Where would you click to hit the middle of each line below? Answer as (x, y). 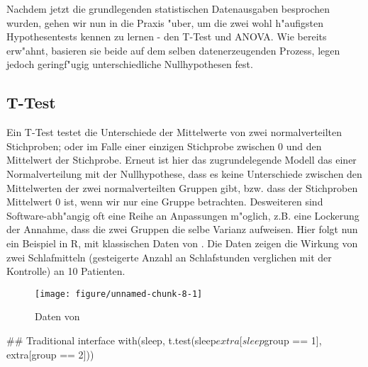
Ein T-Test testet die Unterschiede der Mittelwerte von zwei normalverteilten (174, 132)
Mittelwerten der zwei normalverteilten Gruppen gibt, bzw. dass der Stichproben (182, 187)
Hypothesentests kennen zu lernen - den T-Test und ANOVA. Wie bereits (167, 36)
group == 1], (293, 340)
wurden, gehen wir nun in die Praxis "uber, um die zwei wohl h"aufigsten (165, 22)
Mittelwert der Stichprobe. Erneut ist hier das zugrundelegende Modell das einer (182, 160)
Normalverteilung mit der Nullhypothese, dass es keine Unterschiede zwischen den (184, 173)
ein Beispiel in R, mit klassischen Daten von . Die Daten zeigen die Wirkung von (182, 243)
